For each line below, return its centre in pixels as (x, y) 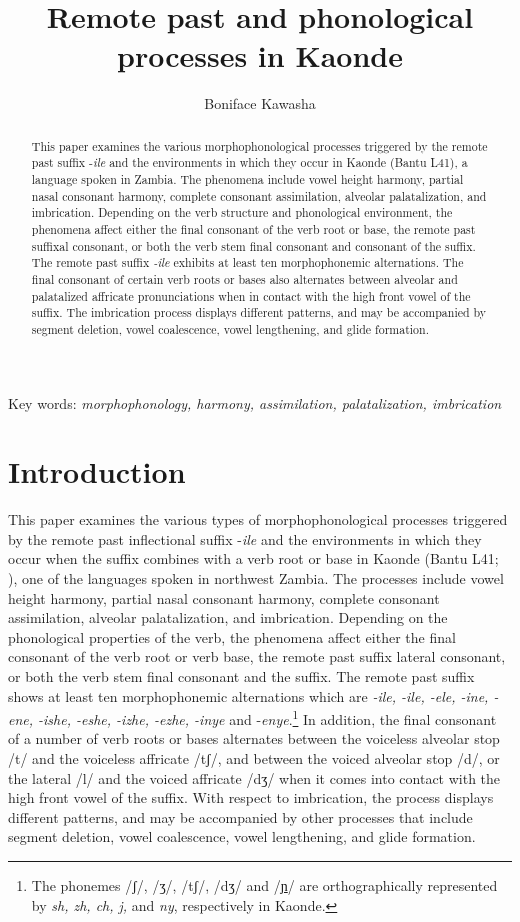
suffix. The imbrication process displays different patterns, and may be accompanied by (259, 312)
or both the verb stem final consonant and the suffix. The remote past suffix (241, 676)
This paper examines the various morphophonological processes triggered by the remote (259, 145)
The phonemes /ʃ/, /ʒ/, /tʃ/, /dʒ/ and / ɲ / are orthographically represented (264, 885)
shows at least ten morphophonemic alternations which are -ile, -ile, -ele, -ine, (248, 695)
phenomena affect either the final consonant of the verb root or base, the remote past (253, 228)
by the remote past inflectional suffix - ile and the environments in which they (245, 538)
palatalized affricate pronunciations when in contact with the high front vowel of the (251, 295)
